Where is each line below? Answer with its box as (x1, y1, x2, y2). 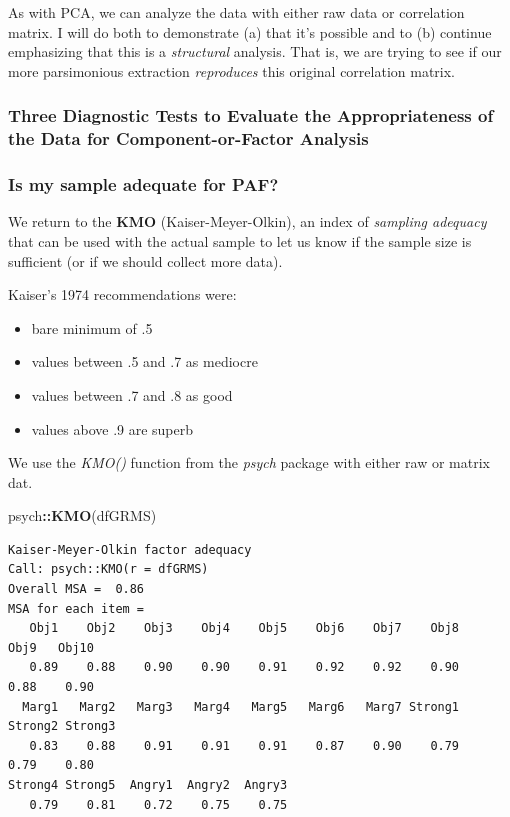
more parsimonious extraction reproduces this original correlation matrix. (8, 60, 455, 81)
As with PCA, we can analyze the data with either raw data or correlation (8, 2, 465, 22)
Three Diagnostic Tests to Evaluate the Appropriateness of (8, 103, 494, 128)
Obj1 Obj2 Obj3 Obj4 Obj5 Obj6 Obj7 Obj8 (29, 621, 460, 636)
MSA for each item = (8, 601, 145, 616)
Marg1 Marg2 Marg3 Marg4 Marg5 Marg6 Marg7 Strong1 (22, 699, 460, 714)
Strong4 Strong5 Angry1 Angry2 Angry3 (8, 778, 288, 793)
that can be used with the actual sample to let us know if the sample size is (8, 230, 472, 251)
